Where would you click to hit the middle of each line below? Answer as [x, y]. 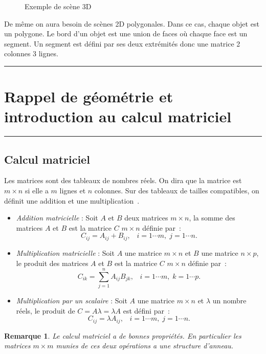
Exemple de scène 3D [58, 6]
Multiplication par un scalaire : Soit [72, 301]
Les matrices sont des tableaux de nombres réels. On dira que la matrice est [123, 180]
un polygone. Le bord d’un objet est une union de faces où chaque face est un [126, 34]
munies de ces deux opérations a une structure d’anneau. [145, 346]
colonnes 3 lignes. [31, 53]
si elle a [37, 191]
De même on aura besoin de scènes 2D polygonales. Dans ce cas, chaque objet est [132, 23]
